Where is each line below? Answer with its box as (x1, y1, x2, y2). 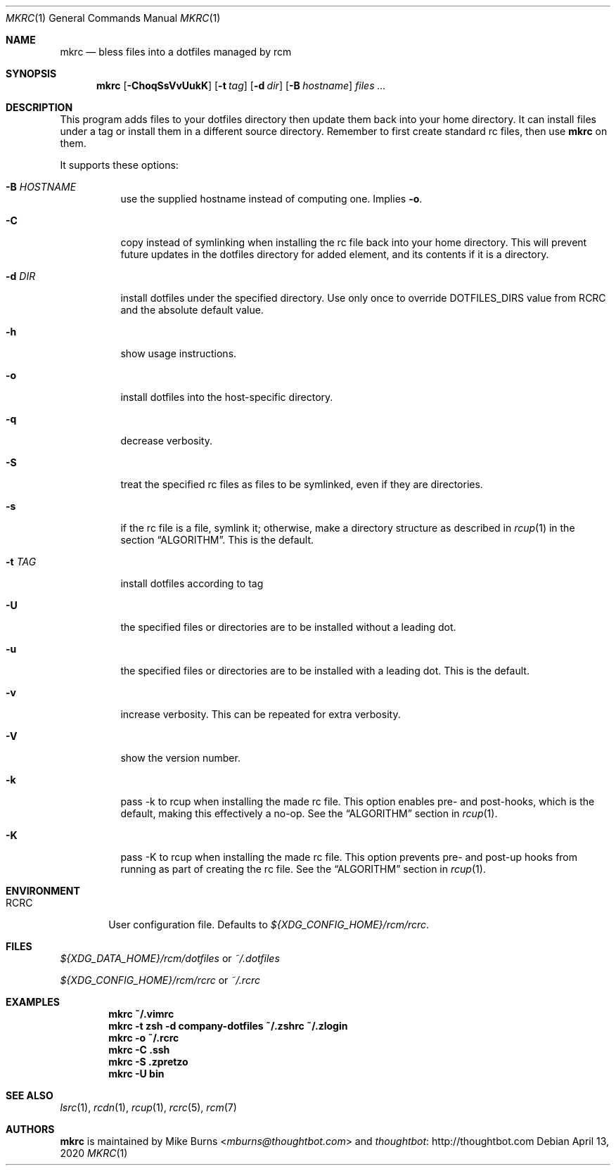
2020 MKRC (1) (60, 1147, 128, 1159)
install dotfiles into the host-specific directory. (120, 391, 333, 403)
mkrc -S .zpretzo (108, 1056, 188, 1068)
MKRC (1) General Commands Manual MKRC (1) (6, 12, 221, 24)
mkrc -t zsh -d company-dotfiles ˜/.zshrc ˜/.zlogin (108, 1020, 348, 1032)
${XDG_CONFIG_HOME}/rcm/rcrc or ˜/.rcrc (60, 974, 260, 986)
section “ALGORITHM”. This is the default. (120, 534, 314, 546)
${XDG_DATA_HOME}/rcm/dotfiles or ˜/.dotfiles (60, 952, 280, 964)
